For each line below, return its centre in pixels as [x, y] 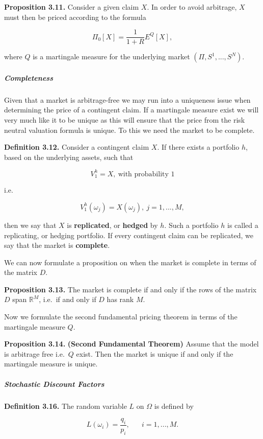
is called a [243, 225]
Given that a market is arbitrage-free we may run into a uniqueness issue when [127, 99]
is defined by [174, 406]
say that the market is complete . [57, 245]
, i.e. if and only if [68, 299]
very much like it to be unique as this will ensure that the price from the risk [125, 120]
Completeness [29, 77]
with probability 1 [146, 174]
